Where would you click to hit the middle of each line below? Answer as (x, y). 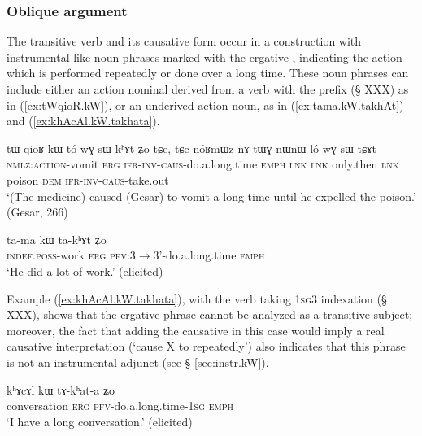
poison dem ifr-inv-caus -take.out (88, 179)
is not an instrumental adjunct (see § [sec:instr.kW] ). (138, 362)
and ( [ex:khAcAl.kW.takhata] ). (83, 121)
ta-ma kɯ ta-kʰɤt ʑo (57, 239)
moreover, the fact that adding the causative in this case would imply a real (196, 330)
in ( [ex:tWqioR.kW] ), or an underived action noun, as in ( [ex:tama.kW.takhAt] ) (205, 105)
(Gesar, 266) (37, 212)
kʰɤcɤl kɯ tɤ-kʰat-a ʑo (61, 389)
